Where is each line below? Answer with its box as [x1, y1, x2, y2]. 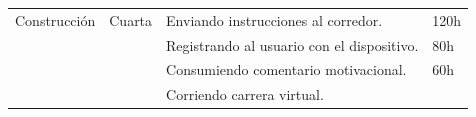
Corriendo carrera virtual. [166, 84, 324, 105]
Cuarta [109, 9, 153, 30]
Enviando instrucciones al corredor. [166, 9, 383, 30]
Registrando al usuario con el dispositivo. [166, 34, 419, 55]
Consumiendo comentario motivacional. [166, 59, 407, 80]
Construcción [15, 9, 96, 30]
